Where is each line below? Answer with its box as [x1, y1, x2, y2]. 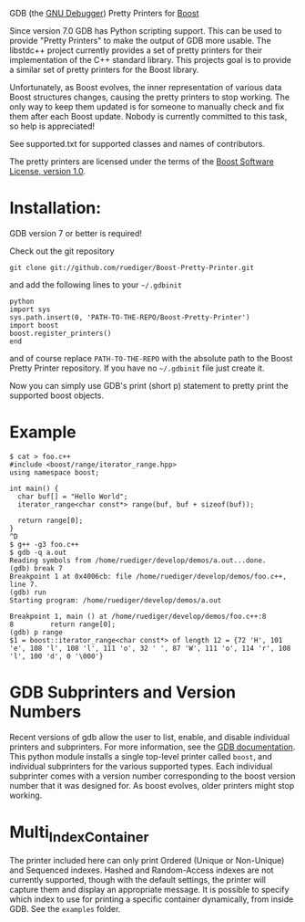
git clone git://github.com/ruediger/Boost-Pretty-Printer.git [9, 263, 255, 272]
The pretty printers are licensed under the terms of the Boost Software [9, 156, 275, 167]
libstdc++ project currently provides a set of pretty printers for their [9, 45, 262, 56]
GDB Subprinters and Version [9, 682, 237, 703]
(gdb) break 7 [9, 563, 64, 573]
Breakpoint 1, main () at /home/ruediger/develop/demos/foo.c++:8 [9, 612, 267, 621]
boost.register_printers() [9, 329, 112, 338]
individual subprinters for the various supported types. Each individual [9, 760, 273, 771]
